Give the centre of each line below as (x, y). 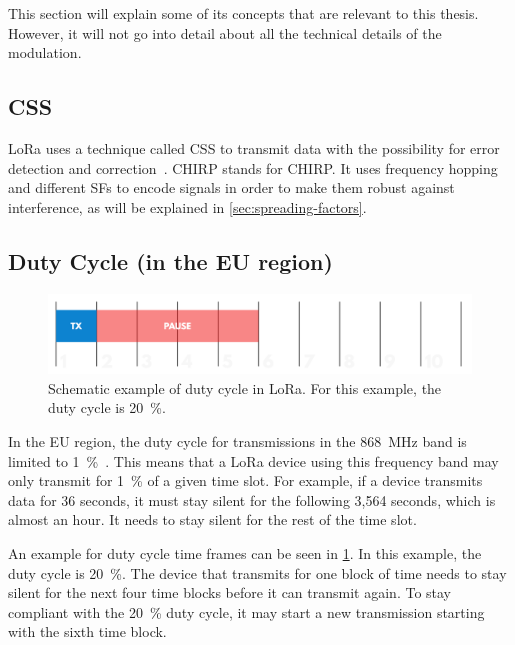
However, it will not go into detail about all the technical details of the (225, 32)
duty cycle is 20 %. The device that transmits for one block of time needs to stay (257, 572)
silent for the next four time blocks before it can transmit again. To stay (230, 592)
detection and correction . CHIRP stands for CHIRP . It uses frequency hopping (253, 167)
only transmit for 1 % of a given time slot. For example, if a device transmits (245, 480)
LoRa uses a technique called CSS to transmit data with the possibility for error (254, 147)
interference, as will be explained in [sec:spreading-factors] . (187, 206)
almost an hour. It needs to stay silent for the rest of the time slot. (212, 519)
